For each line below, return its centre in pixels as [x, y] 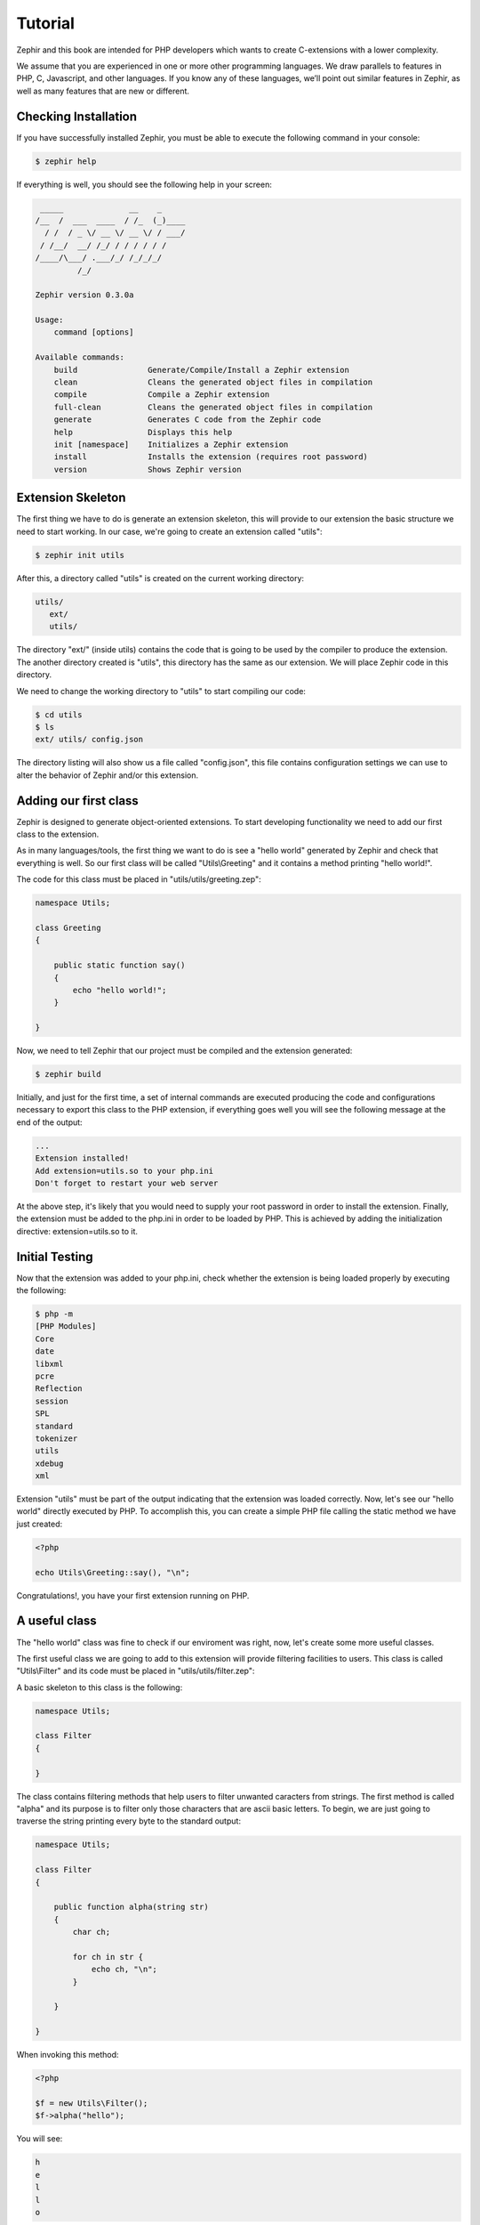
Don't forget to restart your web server [127, 1183]
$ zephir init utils [80, 555]
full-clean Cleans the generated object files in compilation [213, 407]
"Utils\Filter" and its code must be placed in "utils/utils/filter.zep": [136, 1671]
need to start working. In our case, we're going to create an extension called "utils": [169, 531]
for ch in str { [108, 1957]
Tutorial [46, 23]
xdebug [49, 1463]
